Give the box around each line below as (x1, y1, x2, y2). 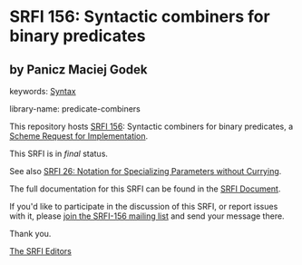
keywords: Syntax (9, 86, 76, 96)
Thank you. (9, 229, 52, 239)
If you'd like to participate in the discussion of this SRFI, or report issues (9, 201, 278, 211)
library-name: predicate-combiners (9, 103, 141, 114)
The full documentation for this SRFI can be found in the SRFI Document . (9, 183, 281, 194)
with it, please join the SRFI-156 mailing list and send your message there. (9, 211, 285, 221)
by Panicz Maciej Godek (9, 62, 148, 77)
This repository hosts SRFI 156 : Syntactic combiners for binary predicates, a (9, 121, 294, 132)
